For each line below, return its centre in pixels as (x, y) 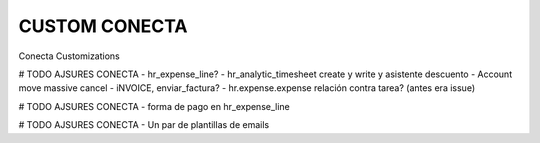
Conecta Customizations (69, 56)
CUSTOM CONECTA (103, 26)
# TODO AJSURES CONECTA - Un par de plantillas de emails (144, 125)
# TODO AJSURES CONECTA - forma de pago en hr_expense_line (154, 106)
